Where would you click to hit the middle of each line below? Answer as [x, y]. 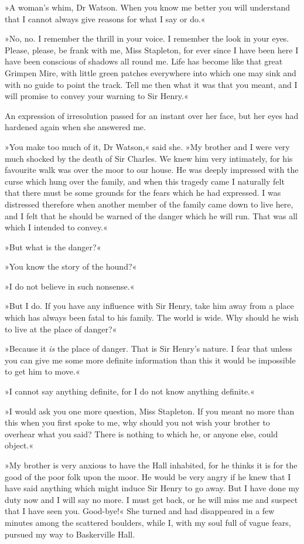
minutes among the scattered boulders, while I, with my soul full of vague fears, [148, 522]
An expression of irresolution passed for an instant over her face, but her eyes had [152, 115]
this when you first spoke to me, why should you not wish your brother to [137, 422]
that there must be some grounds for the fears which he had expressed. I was [143, 193]
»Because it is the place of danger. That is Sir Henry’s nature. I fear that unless [148, 348]
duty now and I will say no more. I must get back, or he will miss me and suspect [151, 499]
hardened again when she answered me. [75, 127]
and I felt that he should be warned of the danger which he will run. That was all [151, 215]
